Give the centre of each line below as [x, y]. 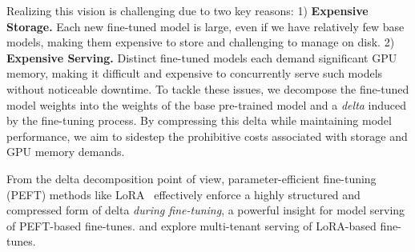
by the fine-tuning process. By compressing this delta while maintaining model [199, 120]
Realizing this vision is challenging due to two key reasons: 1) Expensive [187, 10]
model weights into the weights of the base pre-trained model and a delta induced [207, 104]
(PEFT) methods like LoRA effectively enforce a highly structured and [183, 194]
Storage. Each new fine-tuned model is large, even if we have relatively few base [205, 26]
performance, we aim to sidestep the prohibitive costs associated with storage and [207, 136]
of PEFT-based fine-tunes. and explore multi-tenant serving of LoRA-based [191, 225]
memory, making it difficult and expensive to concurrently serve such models [195, 73]
